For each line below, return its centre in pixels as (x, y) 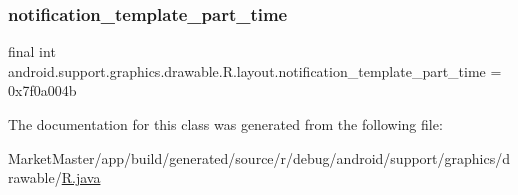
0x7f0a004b (42, 90)
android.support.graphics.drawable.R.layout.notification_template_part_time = (255, 70)
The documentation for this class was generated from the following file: (225, 124)
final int (32, 51)
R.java (81, 177)
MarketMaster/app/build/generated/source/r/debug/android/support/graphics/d (259, 157)
